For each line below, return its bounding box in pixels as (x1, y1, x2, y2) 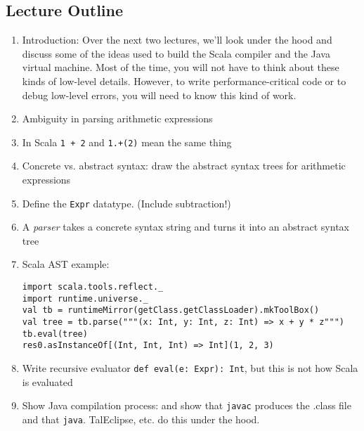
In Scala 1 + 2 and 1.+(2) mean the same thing (22, 134, 232, 149)
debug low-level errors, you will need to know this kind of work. (22, 87, 297, 102)
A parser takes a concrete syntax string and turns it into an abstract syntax (22, 219, 349, 234)
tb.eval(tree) (22, 328, 88, 339)
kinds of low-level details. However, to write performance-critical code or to (22, 73, 346, 88)
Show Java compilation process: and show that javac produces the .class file (22, 398, 351, 413)
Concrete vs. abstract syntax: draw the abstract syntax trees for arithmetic (22, 158, 346, 173)
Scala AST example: (22, 257, 110, 271)
